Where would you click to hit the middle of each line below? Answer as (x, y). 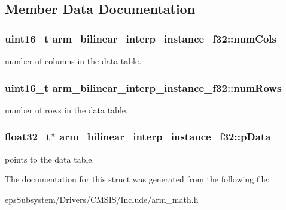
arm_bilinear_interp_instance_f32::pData (165, 136)
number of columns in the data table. (73, 61)
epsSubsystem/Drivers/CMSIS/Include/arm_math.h (102, 199)
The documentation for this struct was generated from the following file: (137, 179)
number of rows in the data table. (66, 109)
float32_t (28, 136)
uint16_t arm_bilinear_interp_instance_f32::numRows (143, 87)
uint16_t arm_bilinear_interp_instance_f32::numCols (141, 38)
